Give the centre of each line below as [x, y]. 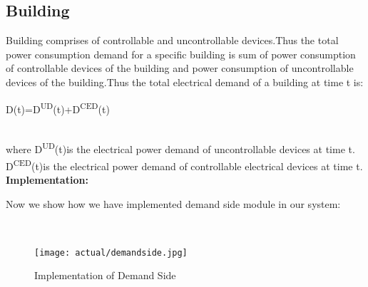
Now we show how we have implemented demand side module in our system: [173, 203]
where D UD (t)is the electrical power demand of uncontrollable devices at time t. [180, 148]
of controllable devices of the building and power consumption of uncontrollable [180, 68]
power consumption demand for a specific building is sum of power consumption [181, 54]
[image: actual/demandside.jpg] [111, 252]
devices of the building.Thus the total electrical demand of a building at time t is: [185, 82]
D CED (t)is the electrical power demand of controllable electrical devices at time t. [184, 165]
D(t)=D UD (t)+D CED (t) [58, 108]
